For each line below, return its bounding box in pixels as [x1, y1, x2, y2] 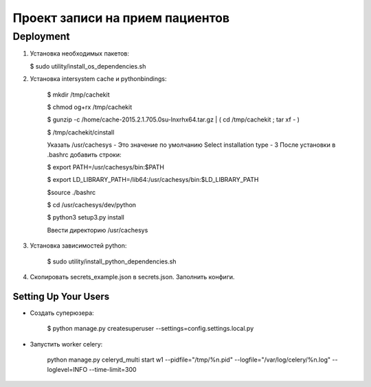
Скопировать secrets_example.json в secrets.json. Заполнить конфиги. [30, 273, 235, 281]
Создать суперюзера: [30, 309, 94, 317]
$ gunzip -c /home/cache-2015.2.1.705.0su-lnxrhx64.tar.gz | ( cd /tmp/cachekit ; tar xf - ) [47, 115, 300, 124]
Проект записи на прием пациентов [12, 10, 230, 25]
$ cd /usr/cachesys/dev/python [47, 201, 137, 209]
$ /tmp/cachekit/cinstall [47, 128, 115, 137]
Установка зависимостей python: [30, 242, 127, 250]
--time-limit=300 [89, 365, 137, 373]
